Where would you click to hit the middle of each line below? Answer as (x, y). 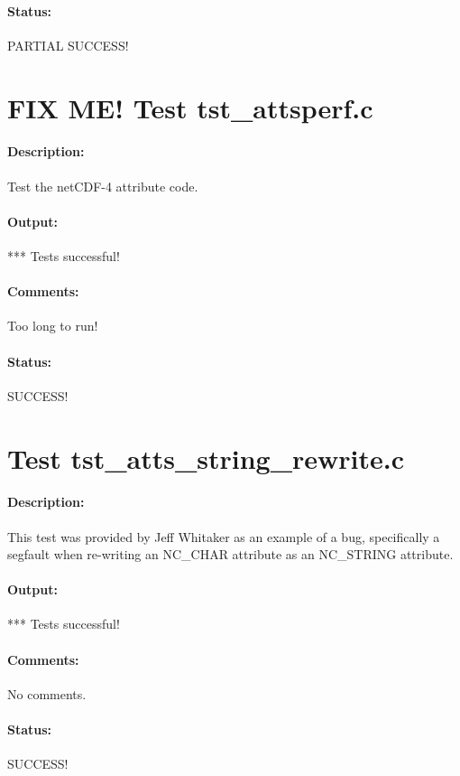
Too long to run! (53, 326)
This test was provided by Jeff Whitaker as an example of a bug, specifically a (224, 536)
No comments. (47, 693)
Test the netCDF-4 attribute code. (103, 186)
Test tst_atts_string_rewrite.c (206, 458)
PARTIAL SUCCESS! (68, 45)
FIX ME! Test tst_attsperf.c (190, 107)
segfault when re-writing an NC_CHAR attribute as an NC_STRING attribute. (230, 554)
